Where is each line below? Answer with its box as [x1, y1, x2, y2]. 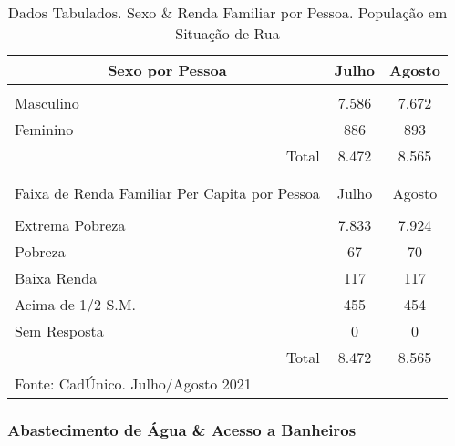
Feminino [15, 119, 74, 140]
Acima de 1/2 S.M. [15, 294, 136, 315]
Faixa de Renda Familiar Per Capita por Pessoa [15, 182, 320, 203]
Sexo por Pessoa [108, 59, 227, 80]
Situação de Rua [175, 23, 280, 44]
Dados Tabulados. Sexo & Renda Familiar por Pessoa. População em [7, 2, 448, 23]
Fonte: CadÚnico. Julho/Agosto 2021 [15, 373, 252, 394]
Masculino [15, 92, 79, 113]
